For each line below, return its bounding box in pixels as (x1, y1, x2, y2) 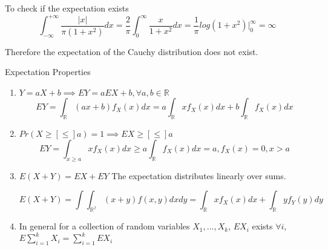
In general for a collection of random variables (19, 220, 190, 232)
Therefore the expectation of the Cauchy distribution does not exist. (5, 45, 258, 58)
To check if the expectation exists (5, 2, 129, 14)
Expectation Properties (5, 65, 91, 78)
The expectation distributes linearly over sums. (111, 169, 286, 182)
